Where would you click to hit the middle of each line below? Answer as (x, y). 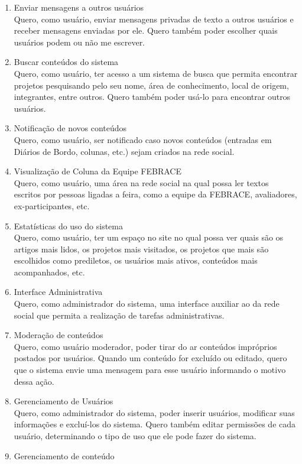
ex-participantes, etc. (52, 205)
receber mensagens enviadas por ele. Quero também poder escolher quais (146, 30)
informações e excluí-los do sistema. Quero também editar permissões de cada (155, 424)
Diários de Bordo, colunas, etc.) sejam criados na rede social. (124, 151)
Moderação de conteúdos (59, 335)
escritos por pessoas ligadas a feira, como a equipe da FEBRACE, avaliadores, (155, 194)
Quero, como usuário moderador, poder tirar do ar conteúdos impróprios (145, 346)
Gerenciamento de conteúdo (64, 455)
